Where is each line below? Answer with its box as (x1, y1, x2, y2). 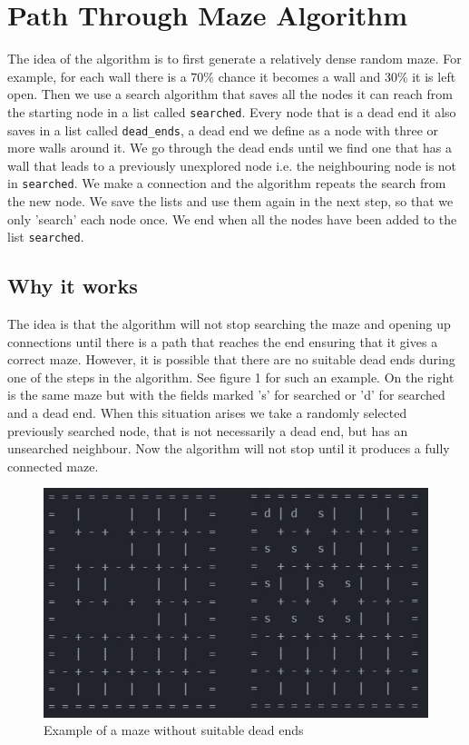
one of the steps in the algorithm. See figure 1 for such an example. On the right (7, 367, 454, 386)
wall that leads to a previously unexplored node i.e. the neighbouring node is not (7, 155, 457, 174)
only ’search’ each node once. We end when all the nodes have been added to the (7, 209, 457, 228)
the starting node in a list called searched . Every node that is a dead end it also (7, 102, 456, 121)
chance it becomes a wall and (218, 66, 381, 85)
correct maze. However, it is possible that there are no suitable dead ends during (7, 350, 455, 369)
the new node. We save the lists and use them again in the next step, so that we (7, 192, 454, 211)
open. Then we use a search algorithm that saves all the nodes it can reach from (7, 84, 453, 104)
